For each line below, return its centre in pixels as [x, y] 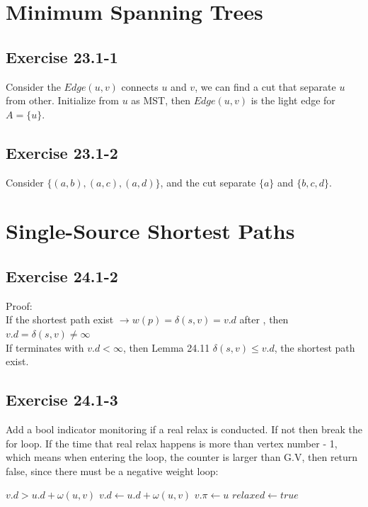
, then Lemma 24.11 [166, 347]
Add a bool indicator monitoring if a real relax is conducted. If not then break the [184, 429]
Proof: [19, 305]
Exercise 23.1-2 [62, 152]
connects [140, 86]
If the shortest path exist [60, 319]
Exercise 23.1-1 [62, 56]
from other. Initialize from [62, 100]
